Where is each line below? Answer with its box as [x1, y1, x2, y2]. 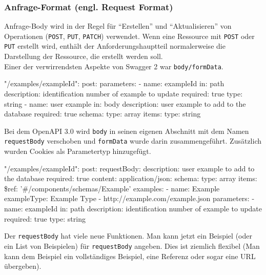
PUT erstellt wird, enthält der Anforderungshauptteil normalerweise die [4, 41, 226, 51]
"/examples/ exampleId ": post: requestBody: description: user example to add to [4, 163, 255, 173]
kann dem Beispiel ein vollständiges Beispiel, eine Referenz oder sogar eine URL [4, 250, 256, 261]
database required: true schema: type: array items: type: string [4, 108, 201, 119]
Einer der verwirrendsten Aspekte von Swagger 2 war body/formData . [4, 61, 223, 71]
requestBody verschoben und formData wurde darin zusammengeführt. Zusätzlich [4, 135, 261, 146]
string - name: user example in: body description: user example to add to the [4, 98, 246, 109]
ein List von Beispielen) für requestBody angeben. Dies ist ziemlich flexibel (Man [4, 240, 260, 251]
